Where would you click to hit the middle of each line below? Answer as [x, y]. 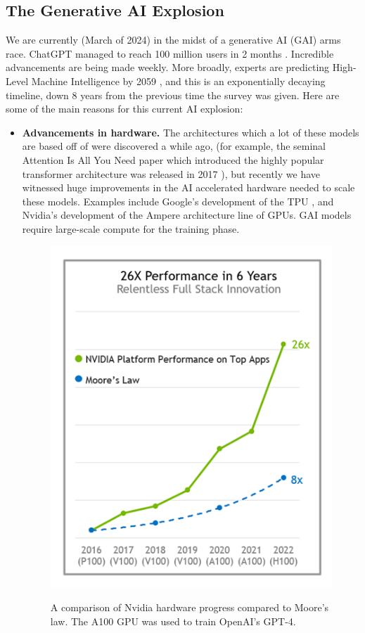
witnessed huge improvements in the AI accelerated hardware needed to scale [188, 187]
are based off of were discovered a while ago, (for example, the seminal [174, 146]
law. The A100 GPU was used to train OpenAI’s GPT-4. [173, 621]
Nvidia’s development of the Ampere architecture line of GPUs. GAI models [187, 215]
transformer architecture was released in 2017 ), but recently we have [171, 173]
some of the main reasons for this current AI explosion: [124, 109]
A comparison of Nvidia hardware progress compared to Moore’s [190, 607]
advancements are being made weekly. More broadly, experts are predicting [168, 67]
